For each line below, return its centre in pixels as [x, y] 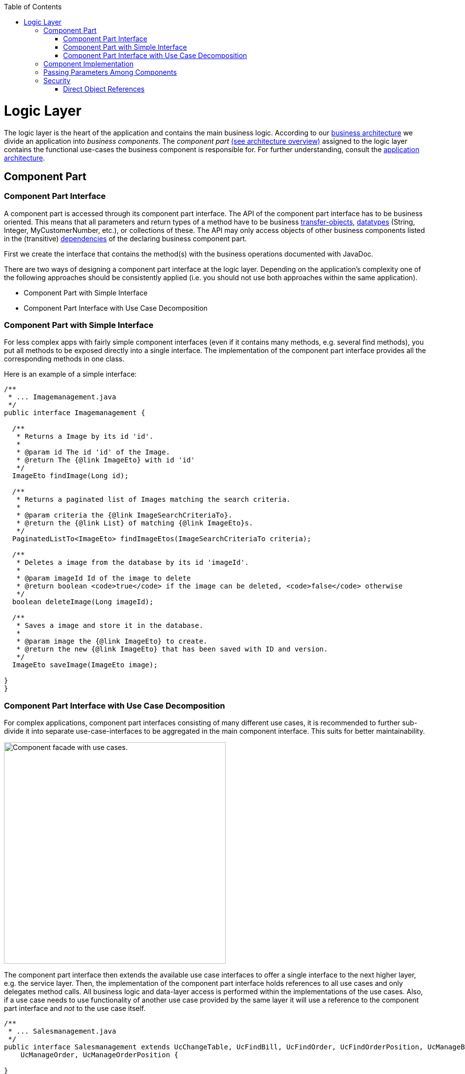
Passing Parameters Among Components [110, 72]
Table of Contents [33, 7]
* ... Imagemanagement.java [62, 397]
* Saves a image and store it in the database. [110, 626]
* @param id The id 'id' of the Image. [93, 452]
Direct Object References [104, 89]
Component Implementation [89, 64]
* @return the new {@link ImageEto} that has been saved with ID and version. [172, 649]
